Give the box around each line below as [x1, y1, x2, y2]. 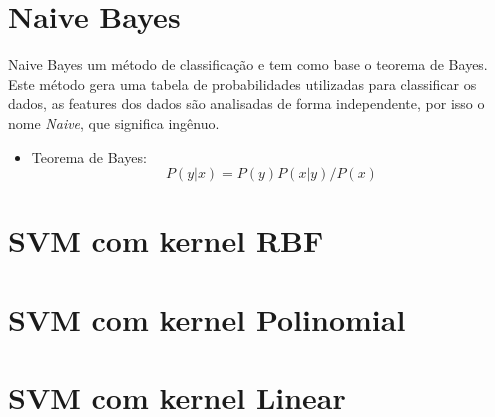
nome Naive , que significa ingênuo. [8, 112, 220, 133]
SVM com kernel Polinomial [8, 298, 406, 339]
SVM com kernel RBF [8, 220, 324, 261]
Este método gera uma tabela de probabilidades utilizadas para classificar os [8, 73, 477, 94]
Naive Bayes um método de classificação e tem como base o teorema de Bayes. [8, 54, 488, 75]
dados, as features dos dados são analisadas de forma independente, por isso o [8, 93, 485, 114]
